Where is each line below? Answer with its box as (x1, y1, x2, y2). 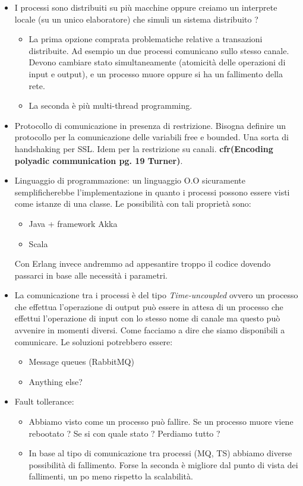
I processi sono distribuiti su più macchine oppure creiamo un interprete (14, 1, 277, 13)
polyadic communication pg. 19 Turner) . (14, 154, 183, 166)
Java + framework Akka (29, 217, 118, 229)
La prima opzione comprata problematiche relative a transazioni (29, 33, 263, 45)
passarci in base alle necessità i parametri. (14, 269, 168, 281)
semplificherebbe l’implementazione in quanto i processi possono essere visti (14, 185, 290, 198)
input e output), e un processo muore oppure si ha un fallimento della (29, 67, 283, 80)
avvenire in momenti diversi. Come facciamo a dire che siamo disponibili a (14, 324, 285, 336)
